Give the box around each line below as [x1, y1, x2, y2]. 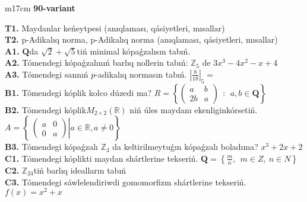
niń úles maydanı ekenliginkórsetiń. [129, 103, 258, 116]
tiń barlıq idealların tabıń [33, 163, 126, 176]
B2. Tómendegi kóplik [5, 103, 87, 116]
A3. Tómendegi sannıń [5, 68, 88, 80]
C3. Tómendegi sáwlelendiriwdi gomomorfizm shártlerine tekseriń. [5, 175, 246, 188]
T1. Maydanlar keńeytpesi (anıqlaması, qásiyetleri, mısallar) [5, 21, 225, 34]
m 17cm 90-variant [5, 2, 75, 14]
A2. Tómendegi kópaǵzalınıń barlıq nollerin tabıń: [5, 56, 188, 69]
